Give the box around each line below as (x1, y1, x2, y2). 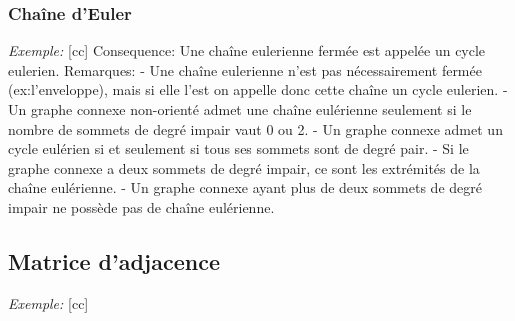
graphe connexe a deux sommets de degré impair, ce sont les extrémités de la (8, 157, 480, 178)
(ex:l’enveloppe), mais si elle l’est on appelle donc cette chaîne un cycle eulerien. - (8, 79, 508, 100)
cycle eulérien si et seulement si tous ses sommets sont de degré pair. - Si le (8, 138, 469, 159)
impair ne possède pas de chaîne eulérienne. (8, 196, 275, 217)
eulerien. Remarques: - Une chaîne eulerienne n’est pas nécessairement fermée (8, 59, 482, 80)
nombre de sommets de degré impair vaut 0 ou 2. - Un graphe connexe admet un (8, 118, 503, 139)
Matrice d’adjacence (8, 245, 220, 276)
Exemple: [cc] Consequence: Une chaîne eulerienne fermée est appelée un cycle (8, 40, 486, 61)
